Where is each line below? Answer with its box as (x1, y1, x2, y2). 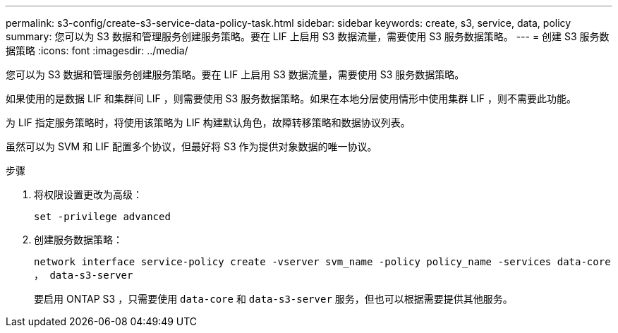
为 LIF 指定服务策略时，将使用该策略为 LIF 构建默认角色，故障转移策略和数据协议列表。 (6, 116, 411, 128)
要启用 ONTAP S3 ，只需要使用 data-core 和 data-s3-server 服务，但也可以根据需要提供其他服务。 (34, 293, 513, 305)
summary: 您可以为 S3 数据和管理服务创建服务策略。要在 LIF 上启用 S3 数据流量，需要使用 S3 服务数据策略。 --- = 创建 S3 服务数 (6, 30, 610, 42)
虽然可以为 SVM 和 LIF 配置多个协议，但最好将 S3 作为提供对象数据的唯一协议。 (6, 140, 377, 152)
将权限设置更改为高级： (34, 188, 143, 200)
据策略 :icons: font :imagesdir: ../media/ (6, 44, 188, 56)
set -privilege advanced (34, 211, 171, 222)
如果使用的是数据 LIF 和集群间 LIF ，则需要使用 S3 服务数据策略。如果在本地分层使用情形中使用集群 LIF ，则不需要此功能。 (6, 92, 576, 104)
